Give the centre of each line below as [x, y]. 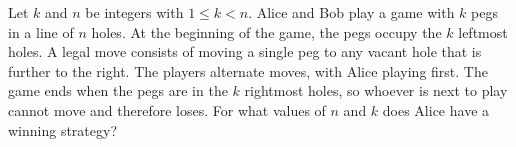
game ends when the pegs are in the [118, 90]
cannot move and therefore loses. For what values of [167, 109]
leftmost [483, 31]
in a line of [41, 31]
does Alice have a [436, 109]
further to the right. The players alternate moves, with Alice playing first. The [248, 70]
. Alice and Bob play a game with [351, 12]
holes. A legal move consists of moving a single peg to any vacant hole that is [245, 51]
